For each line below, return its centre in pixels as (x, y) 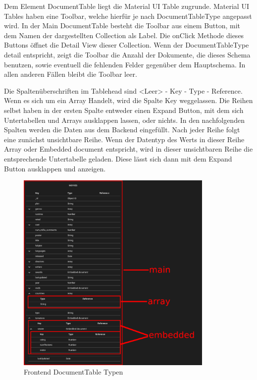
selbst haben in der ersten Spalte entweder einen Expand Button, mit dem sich (124, 110)
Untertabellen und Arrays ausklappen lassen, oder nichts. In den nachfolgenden (124, 120)
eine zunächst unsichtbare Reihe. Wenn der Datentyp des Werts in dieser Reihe (124, 139)
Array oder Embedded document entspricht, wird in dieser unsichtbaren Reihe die (128, 149)
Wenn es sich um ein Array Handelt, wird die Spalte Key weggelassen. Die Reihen (128, 100)
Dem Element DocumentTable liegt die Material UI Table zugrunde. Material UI (127, 6)
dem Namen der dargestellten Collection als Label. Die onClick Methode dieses (124, 35)
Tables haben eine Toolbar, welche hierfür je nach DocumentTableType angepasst (128, 16)
